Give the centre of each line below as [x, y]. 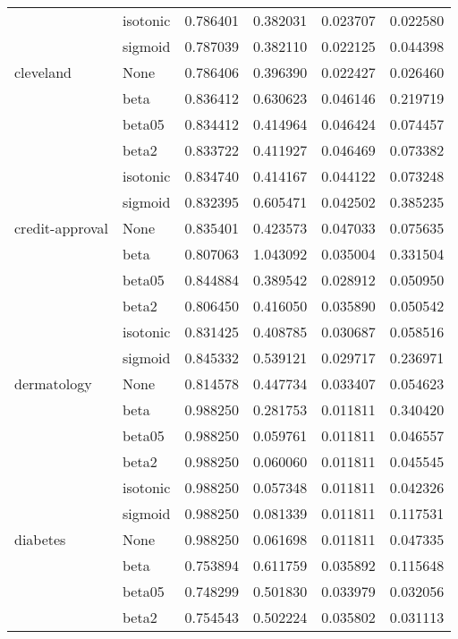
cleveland [43, 72]
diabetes [40, 539]
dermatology [53, 383]
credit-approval [61, 228]
